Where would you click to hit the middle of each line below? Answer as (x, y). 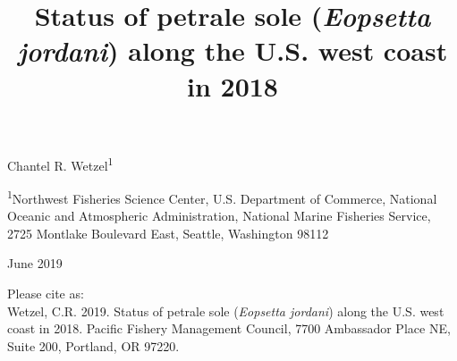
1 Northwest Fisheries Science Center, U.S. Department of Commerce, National (222, 197)
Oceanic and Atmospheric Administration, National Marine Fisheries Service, (219, 216)
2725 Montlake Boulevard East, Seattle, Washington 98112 (168, 233)
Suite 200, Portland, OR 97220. (93, 345)
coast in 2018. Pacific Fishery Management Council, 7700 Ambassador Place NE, (229, 328)
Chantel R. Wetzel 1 (60, 164)
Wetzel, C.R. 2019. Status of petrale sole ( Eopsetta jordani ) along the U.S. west (226, 311)
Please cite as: (46, 294)
